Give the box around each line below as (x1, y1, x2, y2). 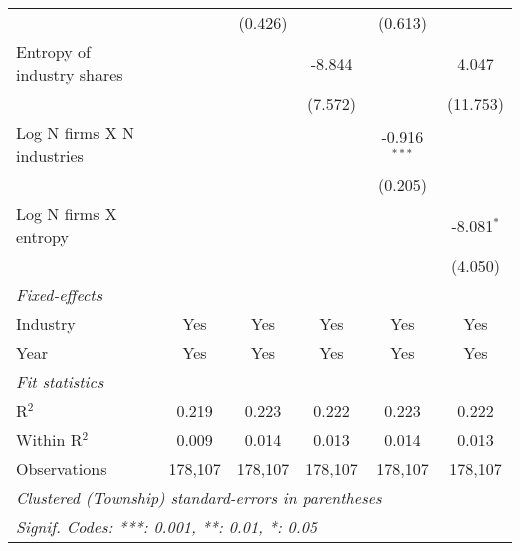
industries (16, 144, 84, 167)
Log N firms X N (16, 121, 135, 144)
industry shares (16, 63, 123, 86)
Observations (16, 457, 107, 480)
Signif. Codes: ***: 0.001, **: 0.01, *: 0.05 (16, 515, 318, 538)
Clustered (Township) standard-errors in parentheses (16, 486, 382, 509)
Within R (16, 428, 83, 451)
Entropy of (16, 40, 91, 63)
